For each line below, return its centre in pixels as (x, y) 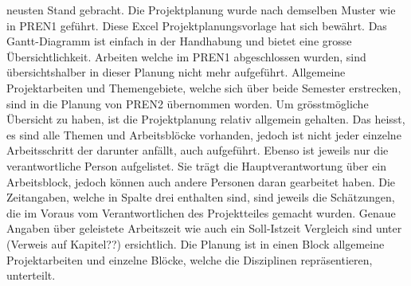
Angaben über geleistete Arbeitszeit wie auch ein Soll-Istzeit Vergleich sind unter (204, 228)
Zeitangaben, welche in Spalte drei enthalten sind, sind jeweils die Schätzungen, (201, 197)
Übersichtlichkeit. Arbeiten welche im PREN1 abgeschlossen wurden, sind (186, 56)
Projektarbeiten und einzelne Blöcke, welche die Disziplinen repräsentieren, (190, 259)
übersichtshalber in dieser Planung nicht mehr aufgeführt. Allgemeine (176, 72)
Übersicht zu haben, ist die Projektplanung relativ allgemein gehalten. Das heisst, (206, 119)
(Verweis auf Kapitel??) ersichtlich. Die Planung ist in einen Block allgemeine (196, 243)
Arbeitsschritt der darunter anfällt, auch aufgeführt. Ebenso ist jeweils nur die (198, 150)
